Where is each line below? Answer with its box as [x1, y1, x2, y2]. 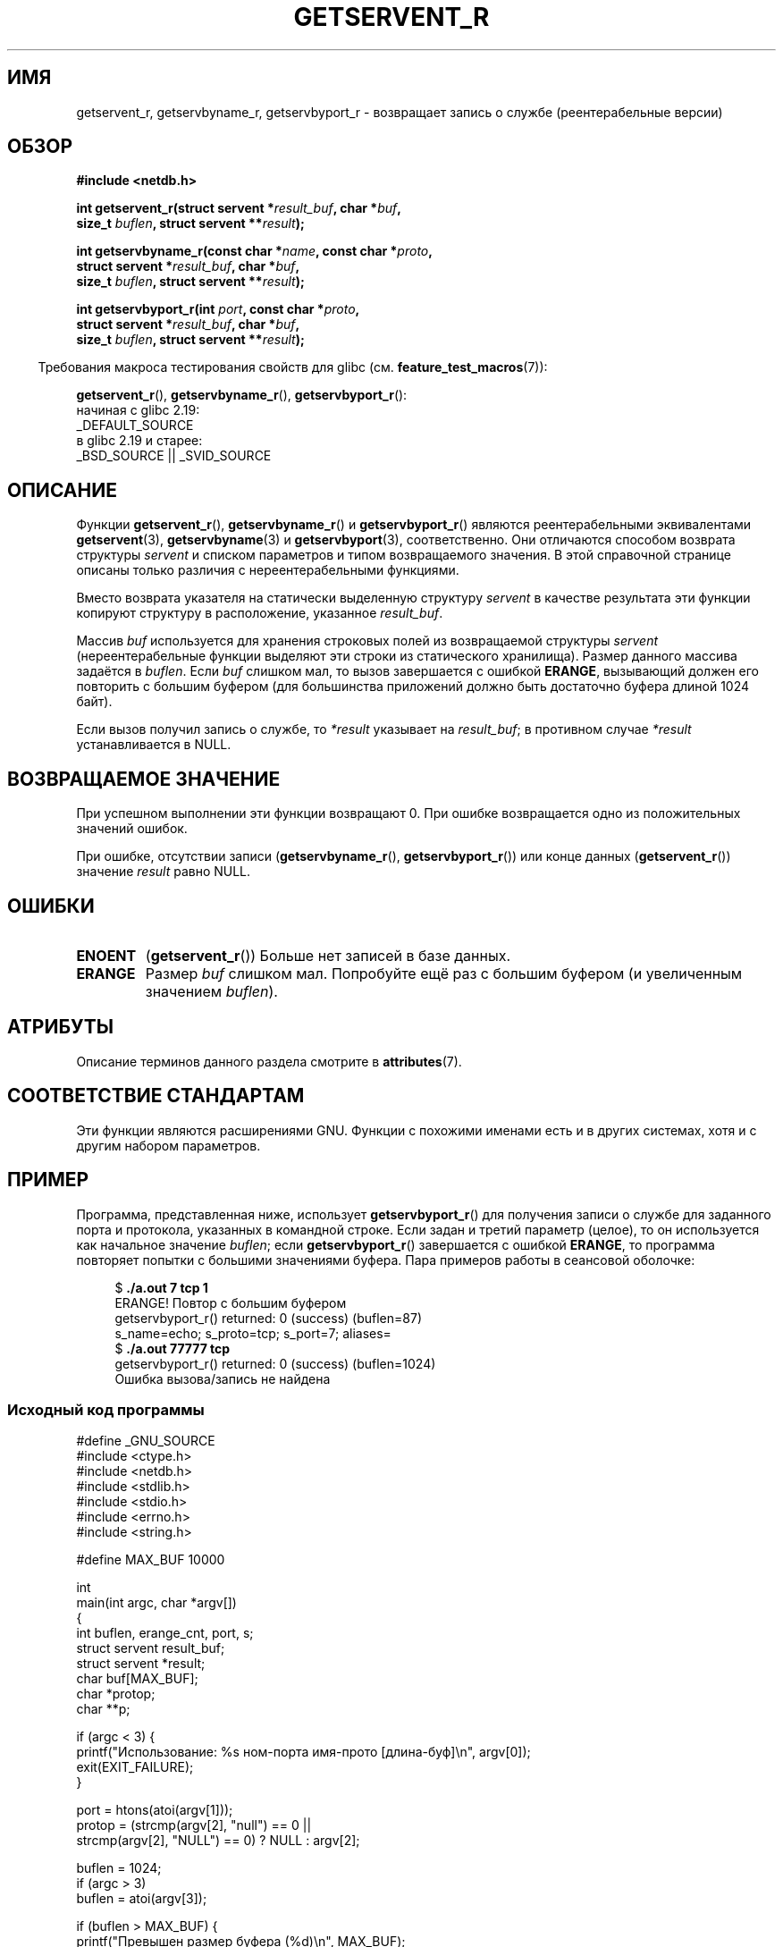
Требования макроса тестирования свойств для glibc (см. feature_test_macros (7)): [38, 359, 548, 375]
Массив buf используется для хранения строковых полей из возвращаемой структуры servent [76, 633, 659, 649]
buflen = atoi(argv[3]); [76, 1891, 207, 1907]
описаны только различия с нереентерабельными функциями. [76, 562, 459, 578]
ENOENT [76, 946, 137, 965]
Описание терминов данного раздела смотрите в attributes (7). [76, 1053, 462, 1069]
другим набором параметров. [76, 1137, 261, 1153]
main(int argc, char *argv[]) [76, 1595, 237, 1611]
